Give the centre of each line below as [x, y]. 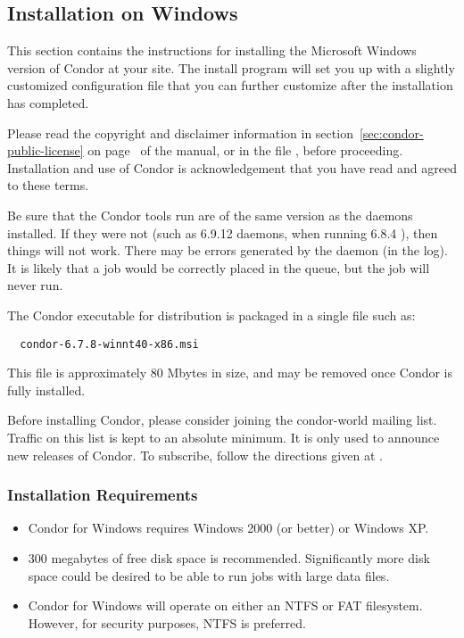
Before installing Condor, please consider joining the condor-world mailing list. [222, 420]
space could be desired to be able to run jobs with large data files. [209, 575]
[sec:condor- [391, 133]
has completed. [48, 102]
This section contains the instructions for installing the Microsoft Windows [212, 50]
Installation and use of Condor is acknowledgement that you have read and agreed [232, 167]
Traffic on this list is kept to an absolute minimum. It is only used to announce [224, 437]
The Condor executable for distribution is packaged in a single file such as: [211, 315]
